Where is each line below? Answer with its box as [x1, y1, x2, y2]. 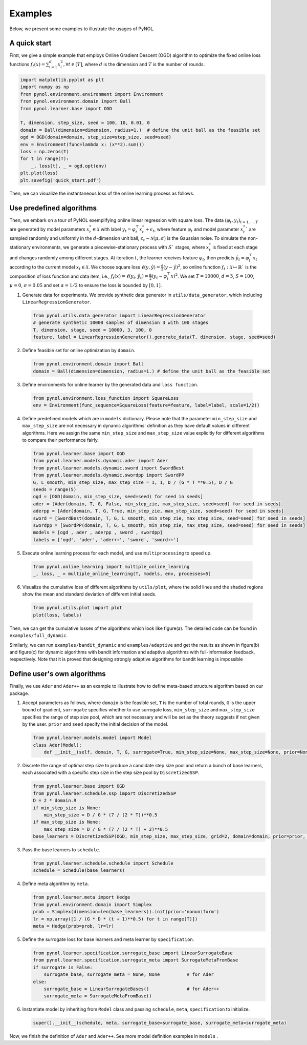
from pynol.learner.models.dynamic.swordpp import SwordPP [33, 472, 184, 478]
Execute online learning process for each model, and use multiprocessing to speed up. [22, 550, 212, 556]
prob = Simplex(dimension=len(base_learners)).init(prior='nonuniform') [33, 909, 220, 915]
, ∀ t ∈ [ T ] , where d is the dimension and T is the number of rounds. [63, 61, 205, 67]
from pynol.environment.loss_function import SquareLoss [33, 395, 179, 401]
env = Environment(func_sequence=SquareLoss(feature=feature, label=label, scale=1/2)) [33, 402, 260, 408]
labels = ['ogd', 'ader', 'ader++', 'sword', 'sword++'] [33, 537, 179, 543]
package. [9, 690, 29, 696]
